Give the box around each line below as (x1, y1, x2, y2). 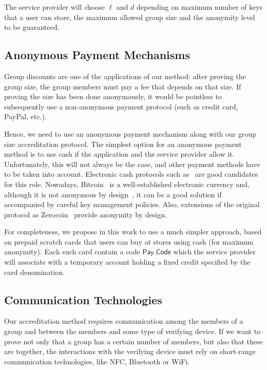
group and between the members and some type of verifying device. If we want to (4, 326, 261, 337)
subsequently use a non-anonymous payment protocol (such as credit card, (4, 101, 238, 112)
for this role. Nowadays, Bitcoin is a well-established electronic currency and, (4, 178, 250, 189)
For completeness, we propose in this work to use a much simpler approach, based (4, 226, 262, 237)
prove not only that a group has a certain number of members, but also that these (4, 336, 263, 346)
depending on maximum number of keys (136, 2, 263, 12)
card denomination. (4, 266, 65, 277)
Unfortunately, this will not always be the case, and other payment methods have (4, 158, 260, 169)
